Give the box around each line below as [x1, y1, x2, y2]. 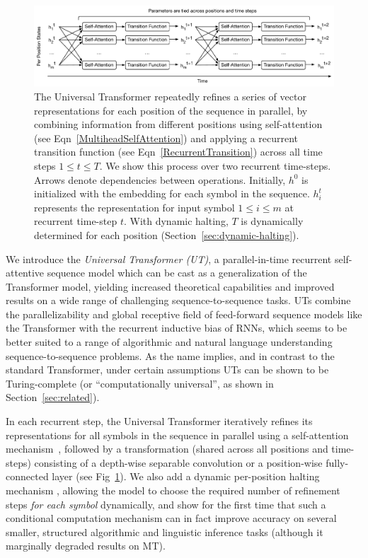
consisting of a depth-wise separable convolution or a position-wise [34, 455, 323, 470]
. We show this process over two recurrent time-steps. [99, 158, 331, 173]
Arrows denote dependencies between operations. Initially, [34, 172, 286, 187]
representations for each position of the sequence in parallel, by [34, 103, 308, 117]
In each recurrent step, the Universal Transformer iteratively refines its [6, 414, 313, 429]
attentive [6, 265, 45, 280]
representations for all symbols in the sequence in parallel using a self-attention [6, 427, 349, 442]
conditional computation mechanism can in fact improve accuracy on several [6, 511, 337, 525]
